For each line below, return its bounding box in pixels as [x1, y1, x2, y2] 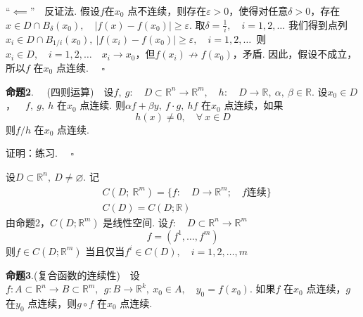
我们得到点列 [288, 17, 348, 32]
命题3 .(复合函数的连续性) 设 [6, 267, 140, 282]
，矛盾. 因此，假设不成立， [232, 46, 357, 61]
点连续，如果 [224, 98, 284, 112]
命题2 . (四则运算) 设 [6, 84, 114, 98]
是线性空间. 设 [103, 214, 168, 229]
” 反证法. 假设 [30, 4, 100, 18]
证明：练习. [6, 145, 58, 160]
